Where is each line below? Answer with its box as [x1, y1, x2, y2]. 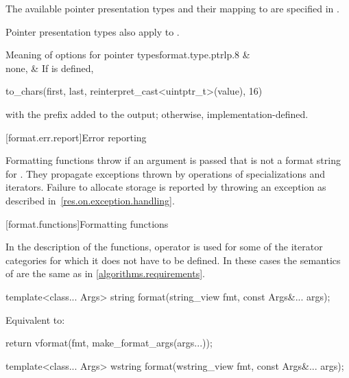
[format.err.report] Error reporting [5, 130, 147, 144]
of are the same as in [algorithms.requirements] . [5, 266, 205, 281]
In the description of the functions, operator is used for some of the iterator [5, 239, 323, 254]
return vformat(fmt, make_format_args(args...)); [5, 335, 213, 350]
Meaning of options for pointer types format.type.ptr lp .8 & [5, 47, 250, 62]
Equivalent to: [5, 312, 65, 327]
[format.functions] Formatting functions [5, 216, 169, 231]
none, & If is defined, [5, 60, 94, 75]
